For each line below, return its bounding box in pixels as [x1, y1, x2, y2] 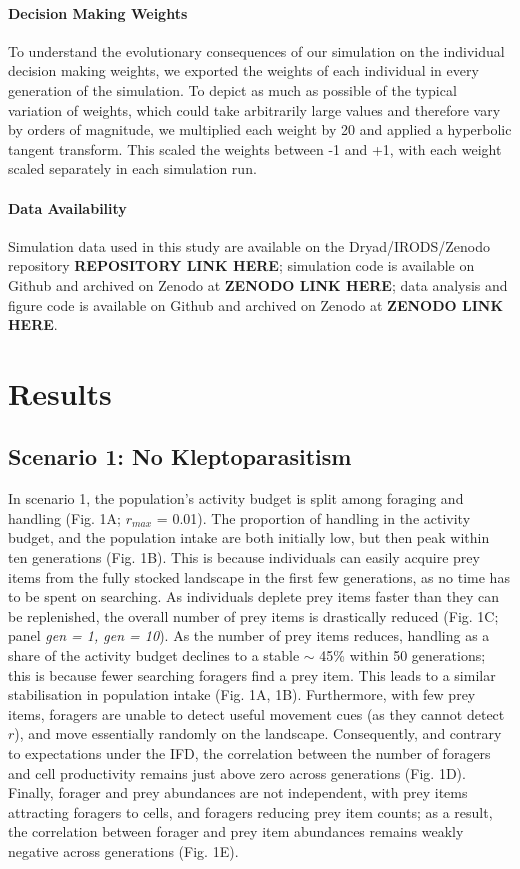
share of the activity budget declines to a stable [8, 645, 300, 666]
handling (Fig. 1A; [8, 507, 122, 528]
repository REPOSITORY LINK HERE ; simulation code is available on [8, 255, 475, 276]
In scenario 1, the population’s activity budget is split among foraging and [8, 488, 464, 509]
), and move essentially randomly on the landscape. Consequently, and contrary [14, 723, 502, 744]
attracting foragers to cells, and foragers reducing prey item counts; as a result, [8, 801, 493, 822]
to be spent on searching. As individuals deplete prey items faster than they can [8, 586, 499, 607]
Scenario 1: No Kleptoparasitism [8, 441, 352, 472]
